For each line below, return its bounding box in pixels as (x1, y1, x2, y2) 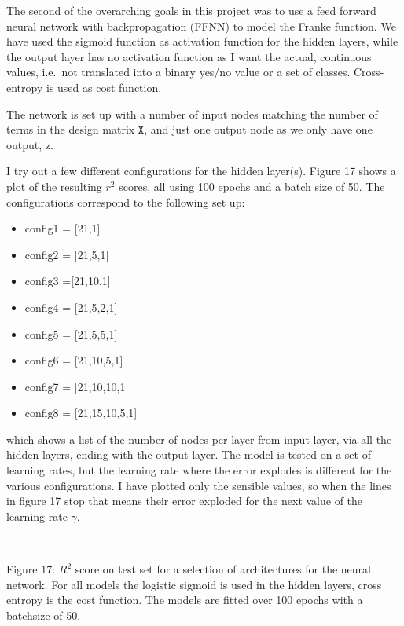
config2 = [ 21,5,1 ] (24, 246, 109, 262)
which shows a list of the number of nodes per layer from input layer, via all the (6, 430, 392, 447)
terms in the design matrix (6, 121, 135, 137)
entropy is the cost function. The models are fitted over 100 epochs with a (6, 591, 363, 608)
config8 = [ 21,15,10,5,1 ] (24, 405, 138, 421)
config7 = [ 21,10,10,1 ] (24, 378, 129, 394)
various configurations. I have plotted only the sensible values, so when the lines (6, 477, 391, 493)
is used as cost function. (46, 79, 162, 95)
